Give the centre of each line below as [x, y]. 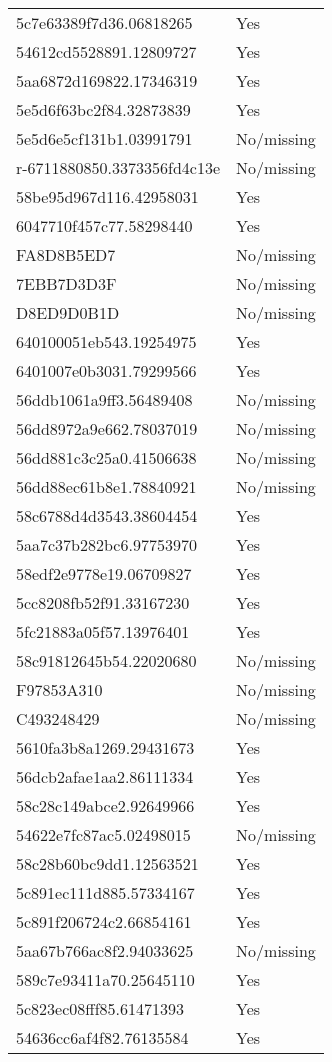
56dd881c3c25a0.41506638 [106, 457]
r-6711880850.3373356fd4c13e [118, 167]
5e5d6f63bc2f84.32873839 [103, 109]
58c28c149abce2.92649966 [105, 805]
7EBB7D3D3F [66, 283]
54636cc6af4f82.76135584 [102, 1037]
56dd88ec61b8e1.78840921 [106, 486]
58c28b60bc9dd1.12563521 [107, 863]
